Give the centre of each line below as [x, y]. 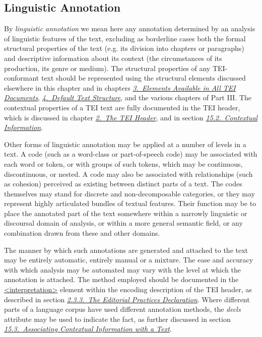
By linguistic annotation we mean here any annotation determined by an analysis [130, 28]
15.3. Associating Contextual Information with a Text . [88, 329]
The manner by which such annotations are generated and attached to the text [126, 250]
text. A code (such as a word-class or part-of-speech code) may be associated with [131, 154]
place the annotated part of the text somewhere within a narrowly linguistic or [126, 213]
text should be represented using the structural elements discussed [143, 78]
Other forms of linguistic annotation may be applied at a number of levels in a [125, 144]
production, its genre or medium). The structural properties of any [107, 68]
